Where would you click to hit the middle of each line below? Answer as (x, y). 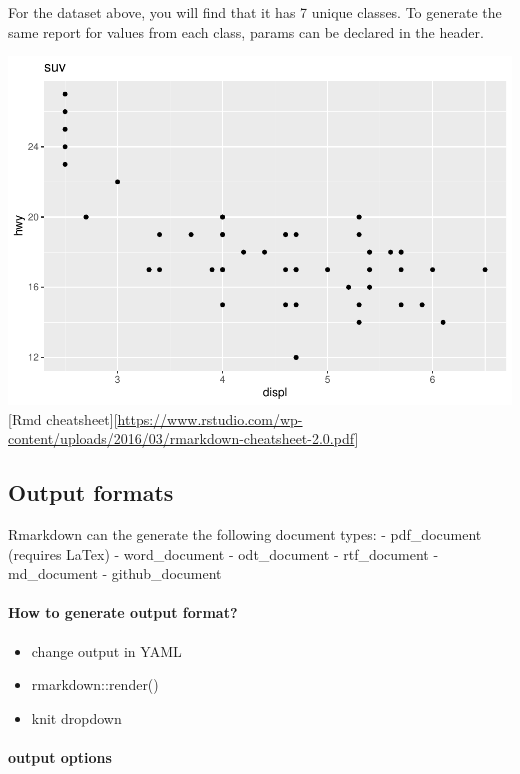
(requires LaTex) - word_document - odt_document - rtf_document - (223, 553)
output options (60, 757)
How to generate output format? (123, 612)
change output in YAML (106, 650)
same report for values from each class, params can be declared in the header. (246, 31)
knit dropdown (76, 717)
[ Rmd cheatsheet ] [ (63, 418)
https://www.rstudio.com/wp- (210, 418)
